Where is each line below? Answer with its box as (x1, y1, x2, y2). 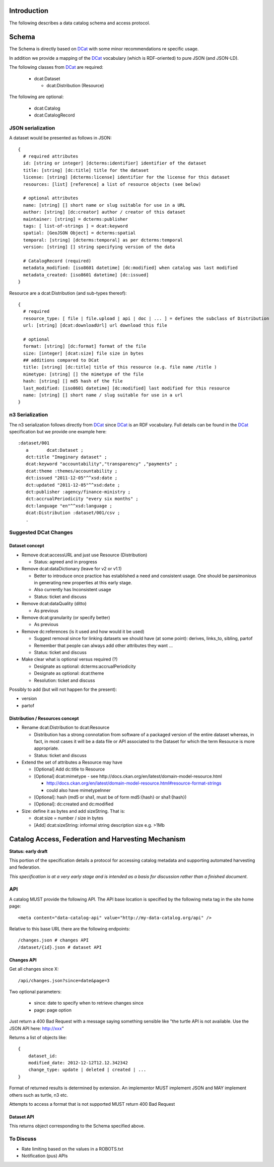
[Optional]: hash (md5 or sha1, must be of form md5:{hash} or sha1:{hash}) (34, 794, 187, 800)
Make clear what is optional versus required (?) (21, 656, 118, 662)
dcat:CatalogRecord (34, 112, 75, 118)
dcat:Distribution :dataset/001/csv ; (25, 510, 120, 516)
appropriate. (34, 745, 60, 752)
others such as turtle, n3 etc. (9, 1092, 68, 1098)
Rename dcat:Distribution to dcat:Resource (21, 725, 110, 731)
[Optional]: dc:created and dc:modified (34, 801, 114, 807)
